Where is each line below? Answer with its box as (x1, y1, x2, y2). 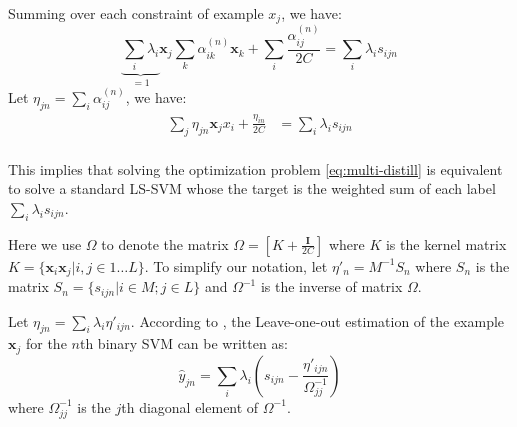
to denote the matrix (101, 233, 229, 254)
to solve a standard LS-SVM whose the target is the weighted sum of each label (8, 178, 496, 199)
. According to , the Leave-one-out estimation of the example (130, 310, 505, 331)
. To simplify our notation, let (144, 255, 328, 276)
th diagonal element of (121, 396, 259, 417)
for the (25, 333, 67, 354)
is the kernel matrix (385, 233, 507, 254)
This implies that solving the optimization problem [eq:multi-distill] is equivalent (8, 158, 503, 179)
